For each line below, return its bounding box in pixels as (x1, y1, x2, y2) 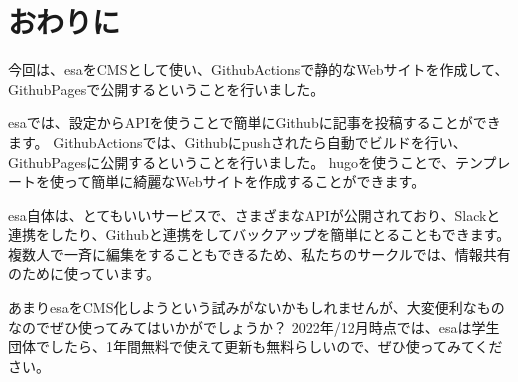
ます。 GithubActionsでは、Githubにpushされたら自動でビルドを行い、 (8, 131, 467, 152)
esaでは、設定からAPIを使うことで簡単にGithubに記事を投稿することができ (8, 112, 501, 133)
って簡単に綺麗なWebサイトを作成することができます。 (63, 171, 426, 192)
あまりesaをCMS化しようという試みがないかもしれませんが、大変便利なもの (8, 297, 505, 318)
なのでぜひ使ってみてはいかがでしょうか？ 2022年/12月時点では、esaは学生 (8, 316, 500, 337)
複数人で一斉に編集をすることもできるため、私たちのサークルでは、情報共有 (8, 243, 511, 264)
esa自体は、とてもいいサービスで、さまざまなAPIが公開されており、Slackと (8, 204, 501, 225)
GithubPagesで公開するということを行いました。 (8, 78, 325, 99)
